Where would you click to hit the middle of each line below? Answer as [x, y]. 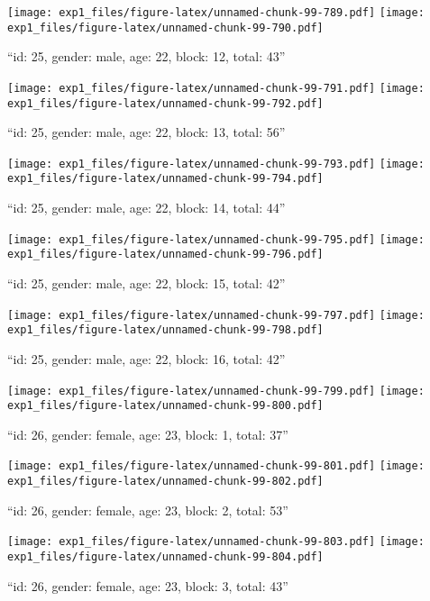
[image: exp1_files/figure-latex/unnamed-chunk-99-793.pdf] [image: [216, 164]
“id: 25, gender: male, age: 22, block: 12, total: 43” [146, 56]
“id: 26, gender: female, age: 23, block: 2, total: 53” [148, 510]
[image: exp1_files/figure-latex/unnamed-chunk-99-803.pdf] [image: [216, 542]
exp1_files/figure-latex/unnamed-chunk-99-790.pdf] [165, 27]
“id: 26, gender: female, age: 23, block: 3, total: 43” [148, 585]
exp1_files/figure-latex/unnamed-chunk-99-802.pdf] [165, 482]
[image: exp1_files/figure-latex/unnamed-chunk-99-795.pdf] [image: [216, 239]
